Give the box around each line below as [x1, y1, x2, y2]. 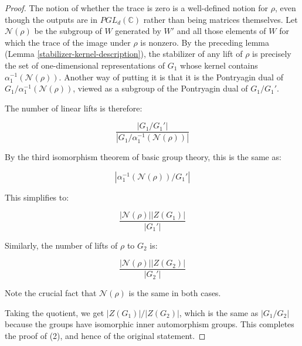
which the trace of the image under [5, 36, 131, 48]
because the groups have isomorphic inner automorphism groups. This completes [5, 318, 294, 330]
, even [274, 2, 296, 13]
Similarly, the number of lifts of [5, 239, 118, 251]
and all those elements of [177, 25, 266, 37]
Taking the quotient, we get [5, 306, 104, 318]
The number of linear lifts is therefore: [5, 101, 142, 114]
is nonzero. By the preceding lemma [140, 36, 269, 48]
